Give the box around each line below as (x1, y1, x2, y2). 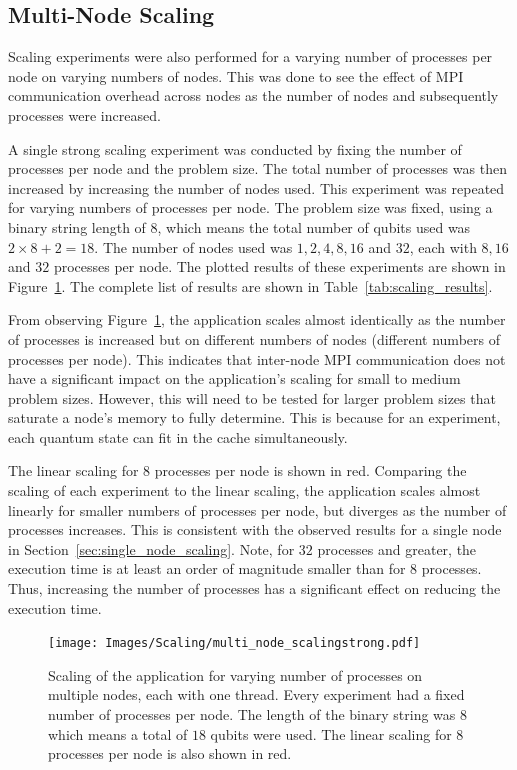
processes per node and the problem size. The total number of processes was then (8, 158, 507, 179)
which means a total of (48, 723, 188, 744)
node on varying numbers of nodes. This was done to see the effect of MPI (8, 65, 464, 86)
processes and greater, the (317, 538, 477, 559)
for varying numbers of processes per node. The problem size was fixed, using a (8, 197, 493, 218)
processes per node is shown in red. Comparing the (154, 460, 467, 481)
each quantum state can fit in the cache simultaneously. (8, 426, 348, 447)
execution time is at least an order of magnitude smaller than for (8, 558, 406, 579)
